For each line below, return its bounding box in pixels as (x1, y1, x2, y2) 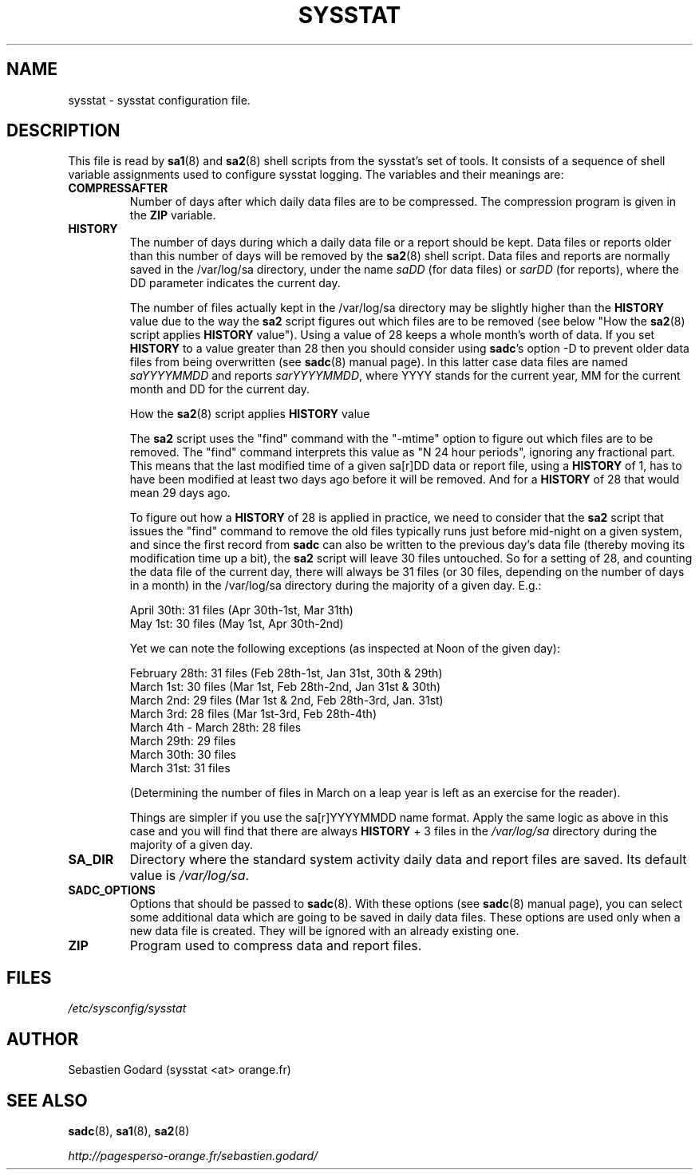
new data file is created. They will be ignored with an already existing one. (129, 924, 519, 938)
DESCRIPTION (6, 120, 120, 141)
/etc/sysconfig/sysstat (68, 1001, 187, 1016)
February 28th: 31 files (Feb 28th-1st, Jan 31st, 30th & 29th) (129, 666, 443, 681)
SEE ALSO (6, 1090, 88, 1111)
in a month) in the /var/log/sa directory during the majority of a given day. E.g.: (129, 578, 542, 593)
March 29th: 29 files (129, 734, 236, 748)
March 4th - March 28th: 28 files (129, 720, 302, 735)
